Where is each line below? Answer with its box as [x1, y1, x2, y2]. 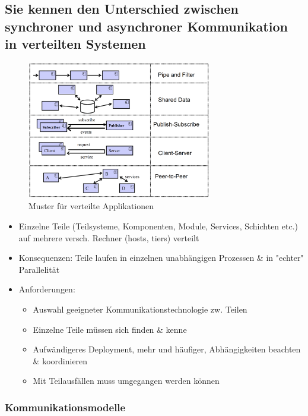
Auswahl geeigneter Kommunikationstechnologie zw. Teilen [33, 302, 247, 315]
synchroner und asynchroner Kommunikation [5, 17, 288, 35]
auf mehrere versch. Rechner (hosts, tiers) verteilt [18, 231, 199, 244]
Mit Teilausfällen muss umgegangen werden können [33, 374, 220, 387]
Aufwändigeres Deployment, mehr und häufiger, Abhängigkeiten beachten [33, 343, 301, 355]
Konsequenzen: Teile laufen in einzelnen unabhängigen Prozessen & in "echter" [18, 251, 304, 264]
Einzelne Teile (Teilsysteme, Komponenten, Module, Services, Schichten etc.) [18, 219, 299, 232]
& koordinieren [33, 354, 88, 367]
